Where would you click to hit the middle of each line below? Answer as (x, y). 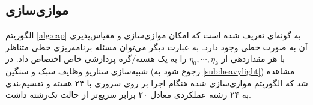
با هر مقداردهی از (253, 58)
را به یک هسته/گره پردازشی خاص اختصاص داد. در (96, 58)
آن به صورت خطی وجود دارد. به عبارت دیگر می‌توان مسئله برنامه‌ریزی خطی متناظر (156, 46)
